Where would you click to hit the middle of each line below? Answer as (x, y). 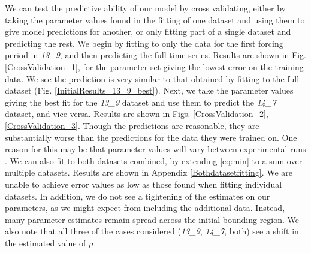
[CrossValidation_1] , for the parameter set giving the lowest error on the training (154, 66)
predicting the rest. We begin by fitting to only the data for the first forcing (144, 43)
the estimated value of (46, 243)
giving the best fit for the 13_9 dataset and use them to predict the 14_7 (141, 102)
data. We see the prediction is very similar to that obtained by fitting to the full (152, 78)
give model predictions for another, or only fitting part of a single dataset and (148, 31)
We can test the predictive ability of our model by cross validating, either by (145, 8)
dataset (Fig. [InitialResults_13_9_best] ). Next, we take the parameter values (149, 90)
